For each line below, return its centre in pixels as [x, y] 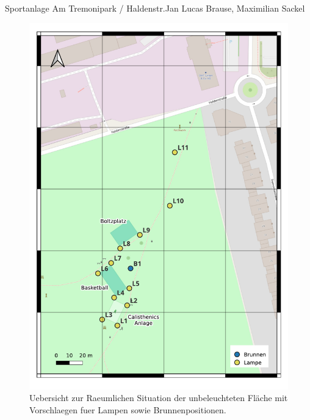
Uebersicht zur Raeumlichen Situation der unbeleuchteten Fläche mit [159, 398]
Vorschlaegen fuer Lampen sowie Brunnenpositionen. [128, 409]
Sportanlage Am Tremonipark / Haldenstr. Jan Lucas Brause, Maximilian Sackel [155, 8]
